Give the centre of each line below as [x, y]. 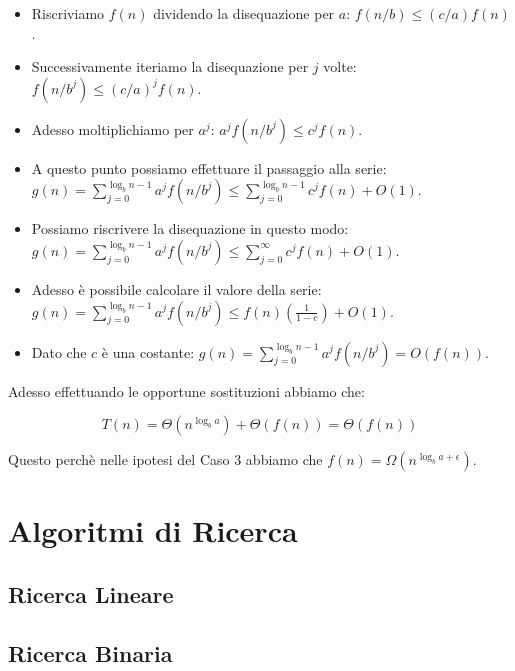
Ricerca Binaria [90, 652]
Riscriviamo [68, 13]
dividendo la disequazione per [244, 13]
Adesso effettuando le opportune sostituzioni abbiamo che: [186, 390]
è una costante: [148, 351]
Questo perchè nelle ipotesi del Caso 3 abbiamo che [165, 459]
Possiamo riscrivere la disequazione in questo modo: [190, 228]
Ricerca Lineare [91, 593]
